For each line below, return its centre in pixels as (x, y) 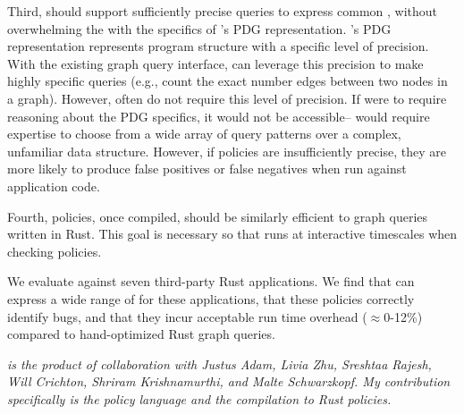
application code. (54, 186)
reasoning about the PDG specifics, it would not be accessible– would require (219, 116)
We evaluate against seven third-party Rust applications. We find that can (211, 281)
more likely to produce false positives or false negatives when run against (207, 169)
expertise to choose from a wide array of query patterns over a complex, (204, 134)
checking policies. (55, 251)
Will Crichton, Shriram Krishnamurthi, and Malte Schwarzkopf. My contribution (229, 381)
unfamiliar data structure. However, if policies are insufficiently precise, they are (227, 151)
